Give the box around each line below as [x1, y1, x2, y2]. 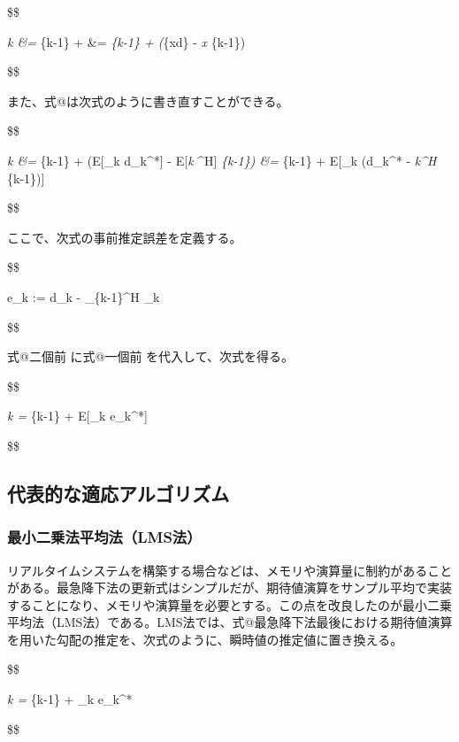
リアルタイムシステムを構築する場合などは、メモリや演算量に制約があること [7, 560, 453, 579]
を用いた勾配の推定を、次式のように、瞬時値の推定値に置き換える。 [7, 630, 403, 648]
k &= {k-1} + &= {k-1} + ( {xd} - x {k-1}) [7, 32, 246, 50]
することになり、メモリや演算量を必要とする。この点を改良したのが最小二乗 [7, 595, 453, 614]
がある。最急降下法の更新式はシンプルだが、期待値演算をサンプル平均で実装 [7, 578, 452, 597]
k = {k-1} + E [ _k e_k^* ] [7, 406, 148, 425]
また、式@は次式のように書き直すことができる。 [7, 91, 289, 110]
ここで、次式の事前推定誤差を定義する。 [7, 228, 242, 246]
